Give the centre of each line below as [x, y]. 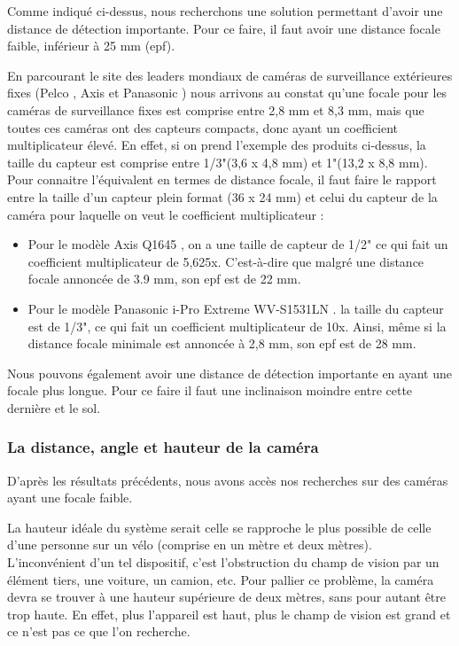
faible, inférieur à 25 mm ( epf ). [91, 46]
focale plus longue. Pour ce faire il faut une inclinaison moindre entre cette [210, 390]
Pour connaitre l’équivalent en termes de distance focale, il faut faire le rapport [222, 179]
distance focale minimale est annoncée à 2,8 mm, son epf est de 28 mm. [222, 343]
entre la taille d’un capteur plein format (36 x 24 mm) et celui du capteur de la [222, 196]
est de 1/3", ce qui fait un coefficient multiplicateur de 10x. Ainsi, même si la [237, 326]
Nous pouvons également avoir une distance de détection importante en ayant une [229, 373]
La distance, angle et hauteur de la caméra [163, 447]
